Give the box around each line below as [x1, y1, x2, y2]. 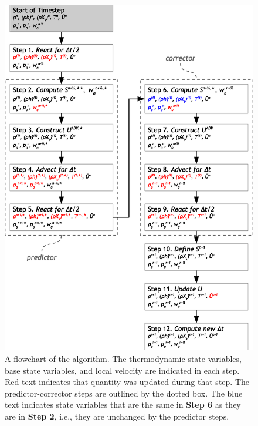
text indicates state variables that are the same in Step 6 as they [5, 398, 241, 411]
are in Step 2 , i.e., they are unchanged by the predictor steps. [5, 410, 229, 422]
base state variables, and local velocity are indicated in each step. [5, 364, 240, 376]
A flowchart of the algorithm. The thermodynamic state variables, [5, 352, 242, 364]
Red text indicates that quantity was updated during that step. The [5, 375, 249, 388]
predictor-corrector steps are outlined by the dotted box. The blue [5, 387, 243, 399]
